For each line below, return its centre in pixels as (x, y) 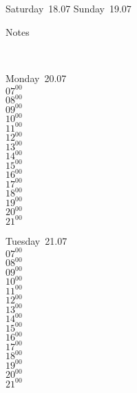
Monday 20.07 (36, 78)
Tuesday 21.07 (36, 240)
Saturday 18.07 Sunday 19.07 (68, 8)
